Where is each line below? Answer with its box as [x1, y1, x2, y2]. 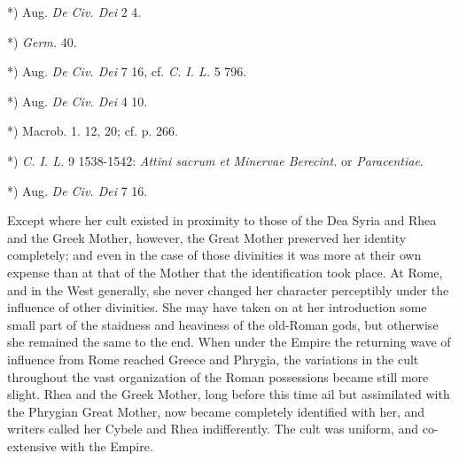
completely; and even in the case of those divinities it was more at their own [7, 246, 422, 264]
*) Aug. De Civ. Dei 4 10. [7, 91, 148, 110]
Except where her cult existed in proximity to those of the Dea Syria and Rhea [7, 211, 437, 230]
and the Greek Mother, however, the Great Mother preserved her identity [7, 228, 407, 246]
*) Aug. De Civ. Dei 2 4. [7, 3, 142, 20]
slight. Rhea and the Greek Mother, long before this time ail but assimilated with [7, 385, 450, 403]
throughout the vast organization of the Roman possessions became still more [7, 367, 429, 386]
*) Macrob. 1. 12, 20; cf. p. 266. [7, 121, 178, 140]
